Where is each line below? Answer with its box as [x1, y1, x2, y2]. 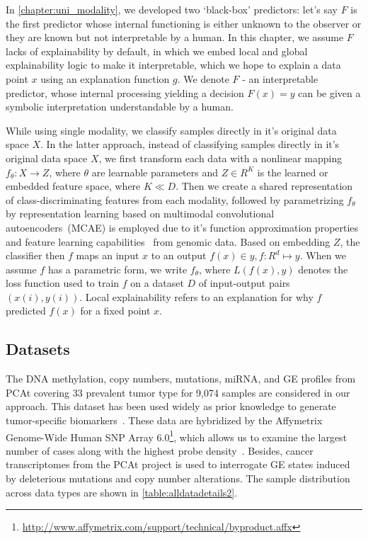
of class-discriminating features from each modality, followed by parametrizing [6, 192, 344, 207]
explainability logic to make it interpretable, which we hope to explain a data [6, 57, 341, 72]
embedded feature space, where [6, 178, 141, 193]
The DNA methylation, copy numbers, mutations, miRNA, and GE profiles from [6, 371, 356, 386]
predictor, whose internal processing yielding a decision [6, 85, 244, 100]
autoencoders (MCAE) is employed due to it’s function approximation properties [6, 220, 359, 234]
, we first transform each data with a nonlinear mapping [98, 150, 343, 165]
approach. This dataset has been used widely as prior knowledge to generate [6, 399, 336, 414]
